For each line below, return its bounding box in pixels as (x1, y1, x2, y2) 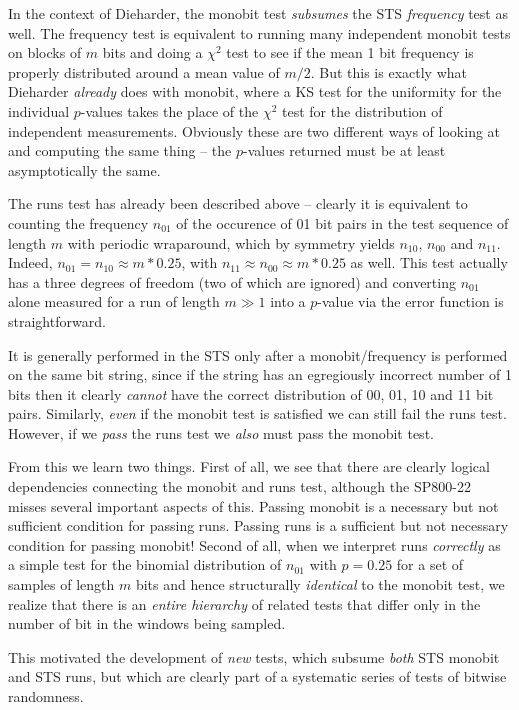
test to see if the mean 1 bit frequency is (226, 42, 474, 63)
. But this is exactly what (310, 61, 467, 82)
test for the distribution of (282, 100, 443, 121)
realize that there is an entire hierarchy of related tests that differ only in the (8, 593, 481, 614)
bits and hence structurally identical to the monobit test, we (135, 574, 505, 595)
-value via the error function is (317, 291, 504, 312)
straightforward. (8, 310, 106, 331)
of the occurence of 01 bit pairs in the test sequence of (176, 212, 509, 233)
